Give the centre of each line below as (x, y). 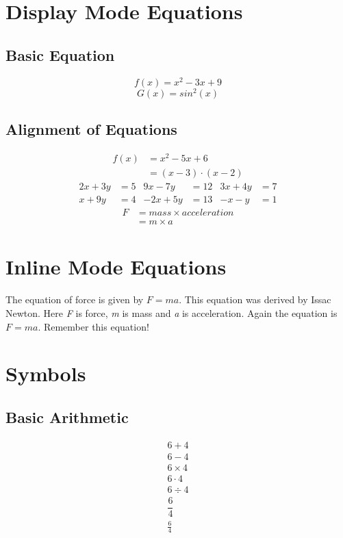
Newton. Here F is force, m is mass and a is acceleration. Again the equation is (171, 312)
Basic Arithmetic (67, 417)
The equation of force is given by (75, 299)
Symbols (46, 373)
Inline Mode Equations (116, 267)
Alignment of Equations (91, 129)
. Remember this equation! (93, 326)
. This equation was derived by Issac (255, 299)
